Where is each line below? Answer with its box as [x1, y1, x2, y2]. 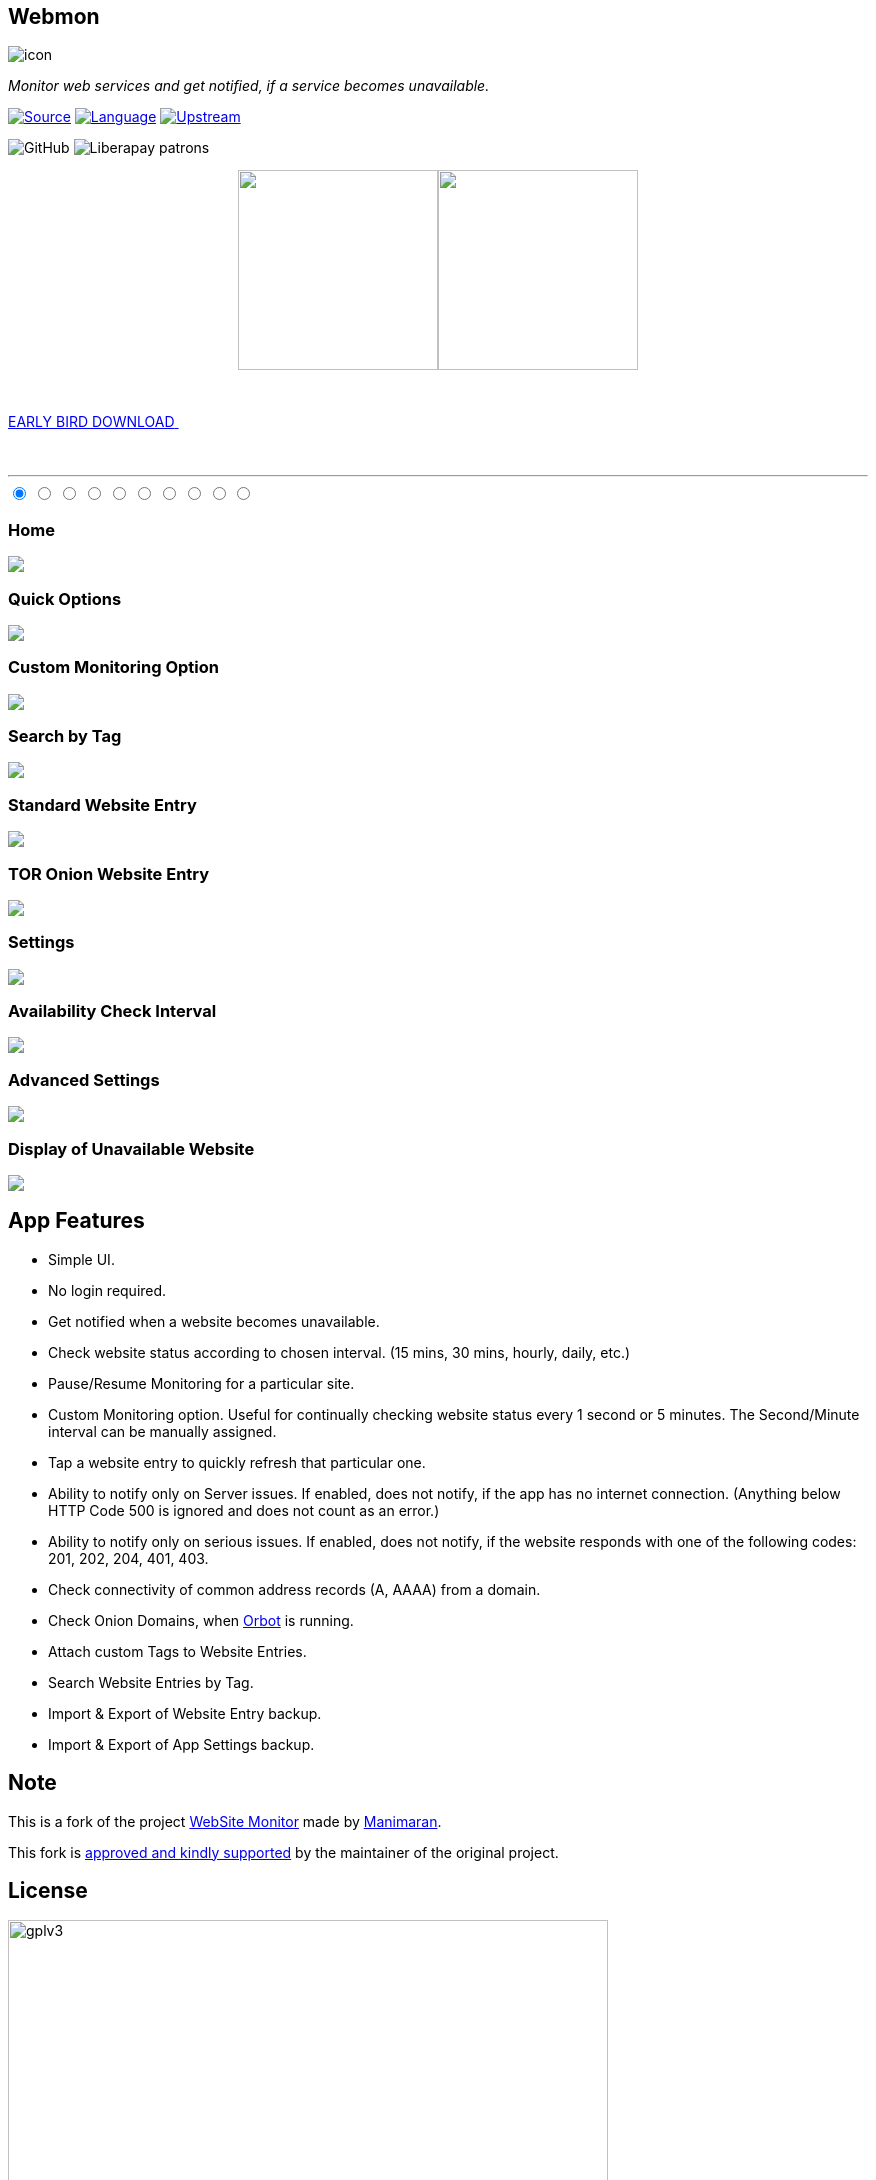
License [8, 1878, 88, 1904]
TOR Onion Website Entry [8, 863, 210, 884]
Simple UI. [48, 1250, 115, 1268]
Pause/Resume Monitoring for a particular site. [48, 1374, 355, 1392]
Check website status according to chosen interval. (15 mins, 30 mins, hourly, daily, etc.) [48, 1343, 631, 1361]
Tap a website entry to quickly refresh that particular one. [48, 1453, 426, 1471]
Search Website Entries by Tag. [48, 1673, 254, 1691]
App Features [8, 1208, 145, 1234]
